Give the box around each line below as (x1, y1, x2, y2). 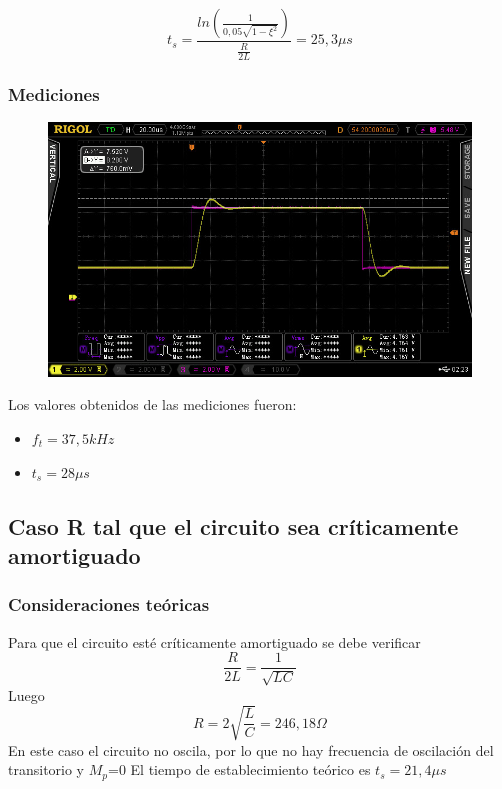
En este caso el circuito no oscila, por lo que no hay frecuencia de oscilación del (8, 739, 494, 760)
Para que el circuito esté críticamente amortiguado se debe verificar (8, 631, 421, 652)
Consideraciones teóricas (8, 592, 210, 617)
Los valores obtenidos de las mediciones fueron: (8, 394, 297, 415)
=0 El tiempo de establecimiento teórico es (107, 759, 371, 780)
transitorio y (8, 759, 85, 780)
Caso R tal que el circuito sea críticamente (8, 510, 459, 541)
